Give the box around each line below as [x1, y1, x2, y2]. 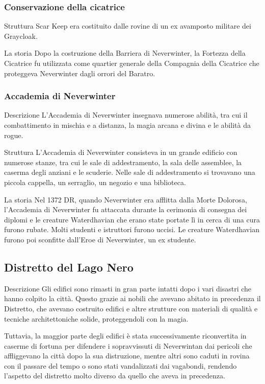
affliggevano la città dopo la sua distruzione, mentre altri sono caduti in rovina [4, 350, 250, 361]
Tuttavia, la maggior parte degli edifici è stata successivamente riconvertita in [4, 330, 247, 341]
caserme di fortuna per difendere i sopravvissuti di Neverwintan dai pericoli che [4, 340, 252, 351]
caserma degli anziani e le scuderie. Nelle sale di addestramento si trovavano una [4, 167, 255, 177]
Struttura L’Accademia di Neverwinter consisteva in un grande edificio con [4, 147, 237, 157]
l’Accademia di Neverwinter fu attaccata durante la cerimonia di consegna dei [4, 204, 247, 215]
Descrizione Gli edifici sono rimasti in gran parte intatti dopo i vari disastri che [4, 283, 252, 293]
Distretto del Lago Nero [4, 259, 134, 275]
